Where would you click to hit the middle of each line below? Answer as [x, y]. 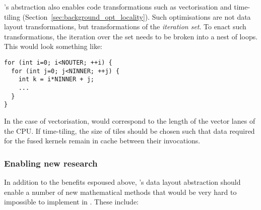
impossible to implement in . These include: [71, 202]
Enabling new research [51, 163]
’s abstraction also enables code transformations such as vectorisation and [118, 7]
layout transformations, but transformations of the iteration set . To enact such [125, 27]
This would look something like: [53, 46]
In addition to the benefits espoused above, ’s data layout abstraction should [122, 181]
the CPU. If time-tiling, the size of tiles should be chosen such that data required [129, 130]
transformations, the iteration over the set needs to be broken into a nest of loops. [131, 36]
